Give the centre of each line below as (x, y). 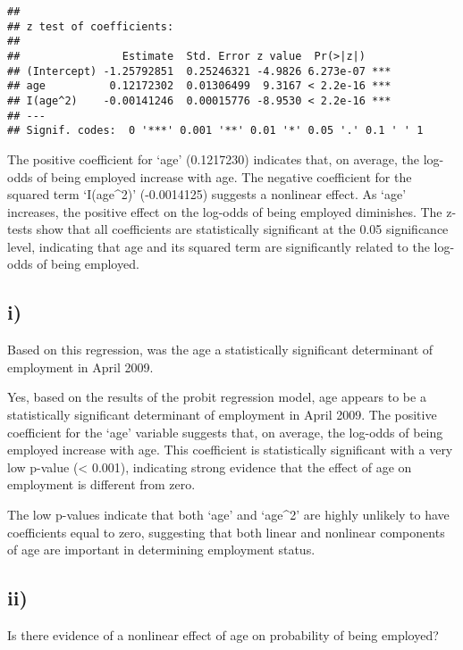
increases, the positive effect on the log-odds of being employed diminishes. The (225, 211)
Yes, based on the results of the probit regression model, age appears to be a (217, 397)
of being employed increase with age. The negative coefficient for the (224, 176)
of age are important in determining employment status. (161, 550)
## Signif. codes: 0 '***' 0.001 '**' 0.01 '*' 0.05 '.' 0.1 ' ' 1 (215, 131)
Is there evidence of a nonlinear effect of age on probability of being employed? (223, 635)
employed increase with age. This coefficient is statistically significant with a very (230, 450)
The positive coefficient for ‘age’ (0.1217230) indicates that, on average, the (214, 158)
